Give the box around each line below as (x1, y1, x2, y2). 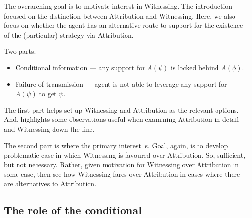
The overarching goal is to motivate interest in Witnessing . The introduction (4, 1, 233, 11)
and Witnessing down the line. (4, 123, 95, 134)
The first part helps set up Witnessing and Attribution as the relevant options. (4, 104, 239, 115)
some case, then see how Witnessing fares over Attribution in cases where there (4, 169, 240, 179)
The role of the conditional (4, 202, 142, 217)
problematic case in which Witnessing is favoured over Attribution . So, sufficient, (4, 150, 246, 160)
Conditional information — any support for (15, 62, 145, 72)
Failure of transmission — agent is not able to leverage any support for (15, 79, 227, 89)
